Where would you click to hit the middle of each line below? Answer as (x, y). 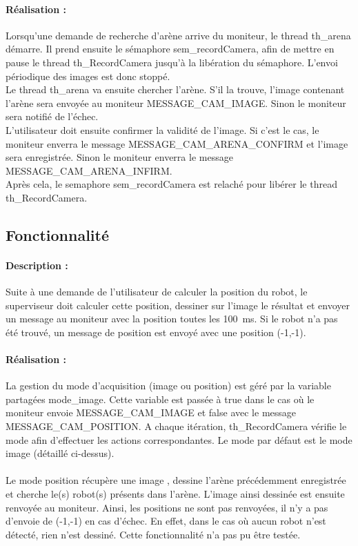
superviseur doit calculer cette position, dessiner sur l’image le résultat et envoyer (178, 305)
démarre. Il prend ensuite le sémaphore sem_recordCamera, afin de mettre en (170, 49)
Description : (37, 265)
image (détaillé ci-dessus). (60, 453)
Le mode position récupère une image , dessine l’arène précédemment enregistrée (176, 480)
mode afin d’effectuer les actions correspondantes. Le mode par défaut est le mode (179, 439)
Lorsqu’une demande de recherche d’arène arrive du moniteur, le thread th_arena (178, 35)
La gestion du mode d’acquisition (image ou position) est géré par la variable (168, 386)
